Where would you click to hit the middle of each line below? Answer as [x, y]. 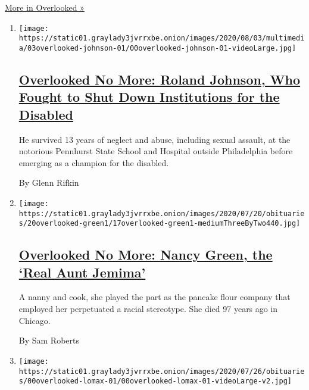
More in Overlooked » [45, 7]
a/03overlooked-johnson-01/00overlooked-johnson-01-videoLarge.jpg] [157, 48]
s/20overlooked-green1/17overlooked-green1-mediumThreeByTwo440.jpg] [160, 224]
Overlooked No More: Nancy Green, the [146, 255]
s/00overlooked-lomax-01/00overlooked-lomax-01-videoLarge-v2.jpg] [155, 381]
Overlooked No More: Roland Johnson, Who [160, 79]
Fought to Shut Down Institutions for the [149, 97]
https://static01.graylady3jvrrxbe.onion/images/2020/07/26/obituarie [162, 371]
